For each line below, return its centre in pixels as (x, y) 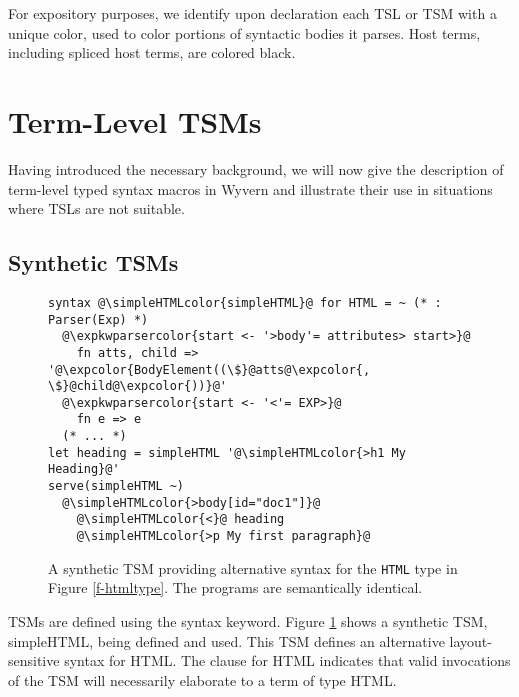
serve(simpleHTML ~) (116, 486)
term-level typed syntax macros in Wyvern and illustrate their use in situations (250, 188)
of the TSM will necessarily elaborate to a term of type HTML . (202, 679)
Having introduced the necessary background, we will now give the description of (256, 168)
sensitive (34, 660)
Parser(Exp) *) (98, 319)
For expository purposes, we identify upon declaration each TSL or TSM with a (252, 13)
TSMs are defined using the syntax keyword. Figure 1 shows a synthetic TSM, (248, 620)
